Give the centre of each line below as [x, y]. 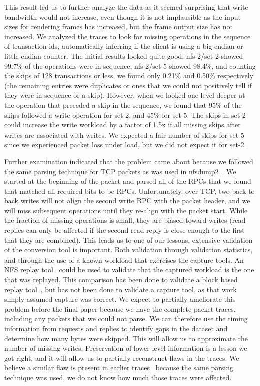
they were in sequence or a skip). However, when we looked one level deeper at [125, 95]
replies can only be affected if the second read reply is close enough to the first [124, 230]
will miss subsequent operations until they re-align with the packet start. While [126, 210]
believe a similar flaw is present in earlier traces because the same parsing [119, 368]
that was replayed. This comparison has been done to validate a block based [121, 279]
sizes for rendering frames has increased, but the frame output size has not [118, 26]
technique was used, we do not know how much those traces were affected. [118, 377]
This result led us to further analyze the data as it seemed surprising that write [126, 7]
